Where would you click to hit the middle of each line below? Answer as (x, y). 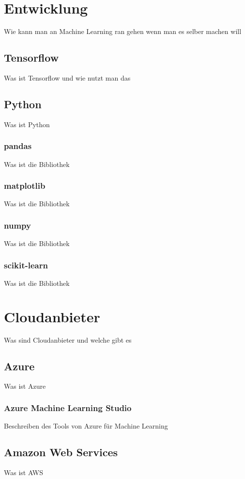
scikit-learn (26, 265)
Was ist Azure (25, 386)
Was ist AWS (24, 472)
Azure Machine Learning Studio (68, 408)
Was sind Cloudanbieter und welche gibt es (68, 339)
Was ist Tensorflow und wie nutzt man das (67, 77)
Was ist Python (27, 124)
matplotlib (25, 186)
